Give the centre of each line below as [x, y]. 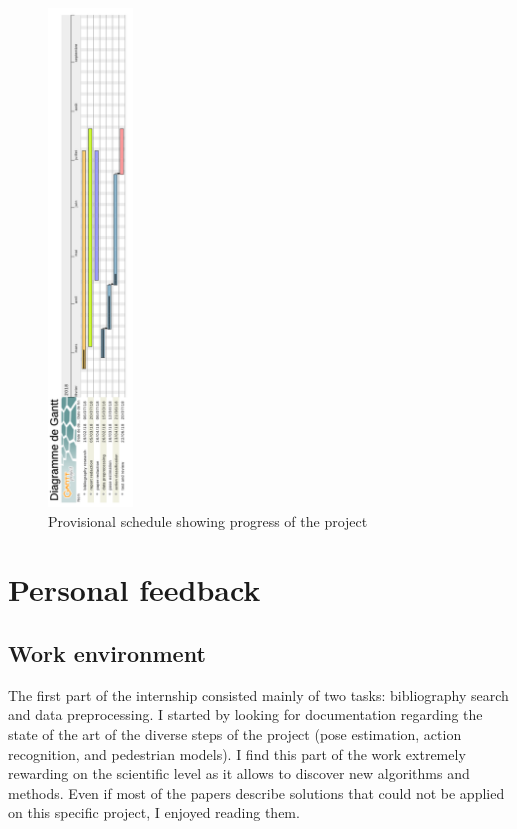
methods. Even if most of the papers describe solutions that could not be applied [256, 792]
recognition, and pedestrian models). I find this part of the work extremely [237, 753]
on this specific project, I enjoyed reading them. [154, 812]
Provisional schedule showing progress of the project [208, 520]
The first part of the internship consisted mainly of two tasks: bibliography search [258, 694]
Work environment [107, 652]
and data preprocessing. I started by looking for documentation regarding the [245, 714]
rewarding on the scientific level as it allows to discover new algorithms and [239, 773]
